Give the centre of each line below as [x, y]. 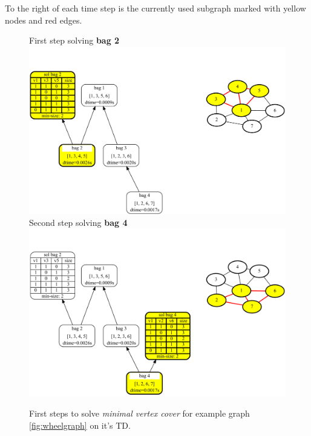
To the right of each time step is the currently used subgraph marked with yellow [155, 8]
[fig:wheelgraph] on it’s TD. [80, 425]
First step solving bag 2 [74, 40]
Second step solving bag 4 [78, 223]
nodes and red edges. [44, 20]
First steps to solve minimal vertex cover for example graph [139, 413]
